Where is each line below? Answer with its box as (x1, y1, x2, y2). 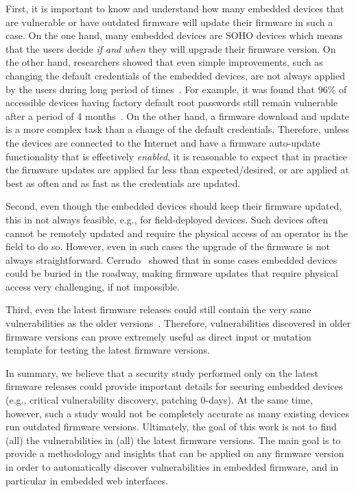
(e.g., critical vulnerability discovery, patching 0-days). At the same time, (5, 393, 313, 407)
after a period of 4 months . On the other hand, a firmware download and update (5, 108, 349, 123)
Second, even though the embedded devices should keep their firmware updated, (5, 199, 342, 213)
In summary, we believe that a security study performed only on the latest (5, 365, 318, 380)
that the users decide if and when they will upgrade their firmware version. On (5, 41, 336, 56)
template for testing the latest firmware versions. (5, 343, 210, 357)
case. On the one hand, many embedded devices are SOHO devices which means (5, 28, 343, 42)
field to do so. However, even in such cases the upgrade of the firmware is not (5, 239, 330, 254)
